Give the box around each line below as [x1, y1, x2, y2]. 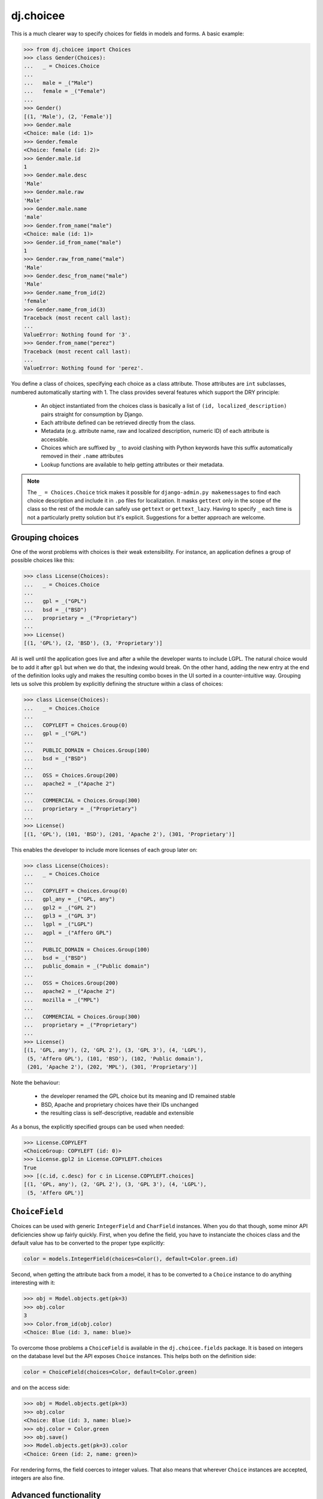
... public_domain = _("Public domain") [23, 963, 150, 970]
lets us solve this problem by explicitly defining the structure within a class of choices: [11, 681, 224, 688]
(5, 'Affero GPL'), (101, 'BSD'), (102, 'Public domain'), [27, 1055, 204, 1062]
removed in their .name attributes [41, 453, 124, 460]
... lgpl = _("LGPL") [23, 921, 94, 928]
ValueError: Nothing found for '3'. [23, 331, 132, 338]
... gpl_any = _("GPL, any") [23, 896, 116, 902]
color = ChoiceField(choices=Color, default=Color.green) [23, 1369, 197, 1375]
